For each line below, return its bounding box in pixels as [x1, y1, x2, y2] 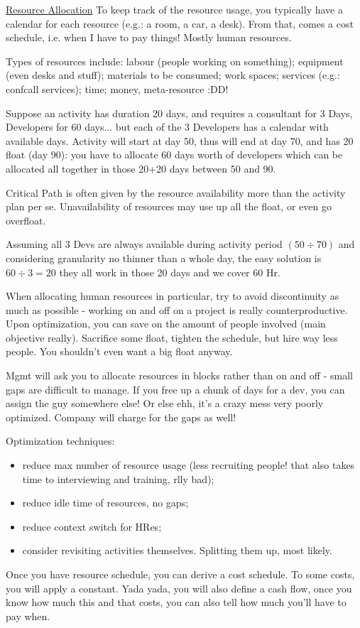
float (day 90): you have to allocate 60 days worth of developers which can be [6, 147, 343, 162]
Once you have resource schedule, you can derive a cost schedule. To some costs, [6, 567, 355, 581]
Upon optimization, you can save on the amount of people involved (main [6, 316, 326, 331]
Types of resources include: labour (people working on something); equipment [6, 53, 344, 68]
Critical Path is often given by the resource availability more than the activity [6, 185, 346, 200]
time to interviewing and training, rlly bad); [22, 471, 214, 486]
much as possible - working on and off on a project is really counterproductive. [6, 302, 348, 317]
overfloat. [6, 212, 46, 227]
